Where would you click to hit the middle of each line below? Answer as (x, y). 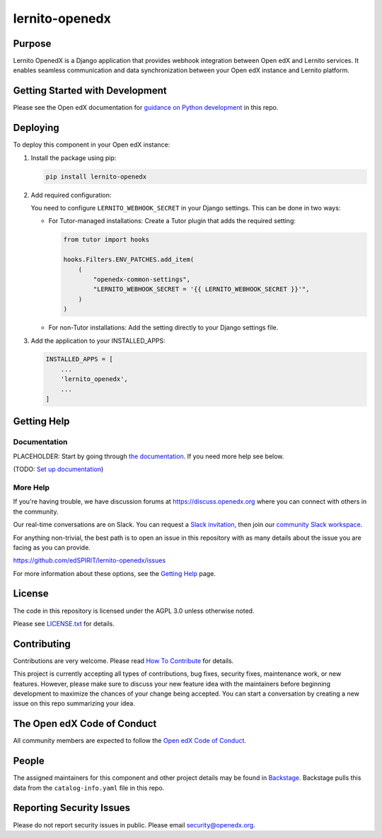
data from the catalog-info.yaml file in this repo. (89, 788)
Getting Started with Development (90, 91)
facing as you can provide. (52, 547)
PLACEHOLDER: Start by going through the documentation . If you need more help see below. (149, 456)
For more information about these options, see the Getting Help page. (114, 573)
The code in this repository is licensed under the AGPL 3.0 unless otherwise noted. (134, 611)
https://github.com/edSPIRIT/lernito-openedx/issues (89, 560)
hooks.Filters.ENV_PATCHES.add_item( (129, 260)
